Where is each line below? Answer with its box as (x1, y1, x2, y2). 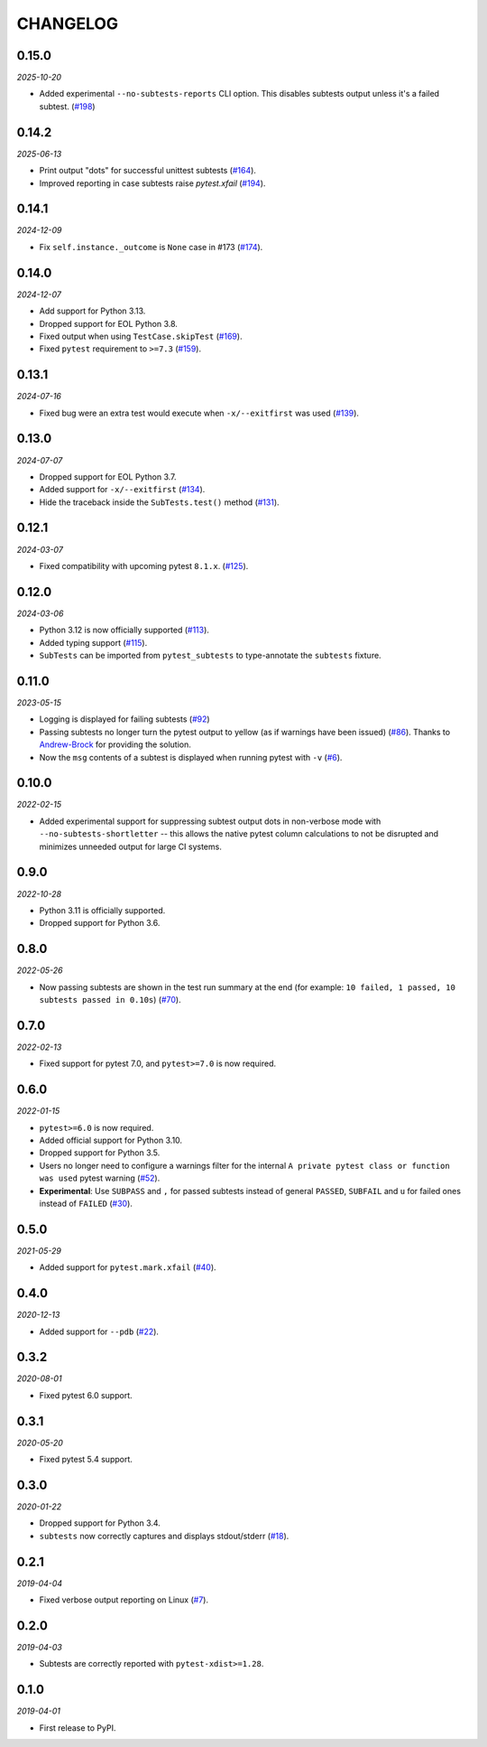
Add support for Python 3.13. (39, 305, 146, 316)
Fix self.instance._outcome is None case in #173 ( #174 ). (39, 241, 263, 252)
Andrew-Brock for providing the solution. (39, 739, 191, 750)
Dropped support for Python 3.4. (39, 1518, 161, 1528)
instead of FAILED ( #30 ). (39, 1198, 133, 1209)
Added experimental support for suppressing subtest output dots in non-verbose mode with (39, 816, 381, 827)
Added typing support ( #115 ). (39, 637, 148, 648)
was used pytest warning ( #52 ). (39, 1172, 161, 1183)
